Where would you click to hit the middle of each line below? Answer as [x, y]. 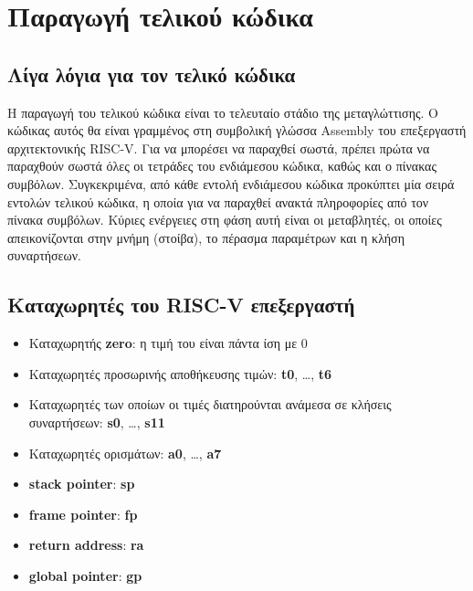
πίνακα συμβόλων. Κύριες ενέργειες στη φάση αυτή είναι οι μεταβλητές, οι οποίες [225, 220]
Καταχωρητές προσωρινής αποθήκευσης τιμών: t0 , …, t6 [180, 373]
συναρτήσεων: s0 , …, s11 [97, 422]
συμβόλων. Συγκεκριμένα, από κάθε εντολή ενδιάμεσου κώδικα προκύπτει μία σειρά [231, 183]
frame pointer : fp [83, 514]
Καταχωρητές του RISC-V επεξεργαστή [181, 305]
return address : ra [86, 545]
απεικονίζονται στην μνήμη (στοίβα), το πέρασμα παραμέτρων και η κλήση [206, 237]
